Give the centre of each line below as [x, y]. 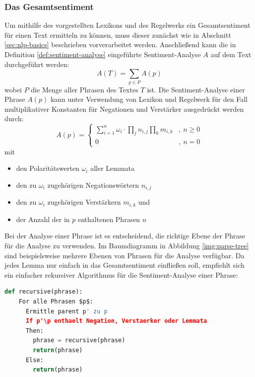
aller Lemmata [113, 168]
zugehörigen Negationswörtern [93, 185]
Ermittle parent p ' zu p [66, 311]
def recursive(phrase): [44, 292]
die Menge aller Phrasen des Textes [85, 89]
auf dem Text [231, 54]
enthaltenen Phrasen [109, 219]
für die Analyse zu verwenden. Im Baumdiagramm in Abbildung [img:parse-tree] [127, 246]
